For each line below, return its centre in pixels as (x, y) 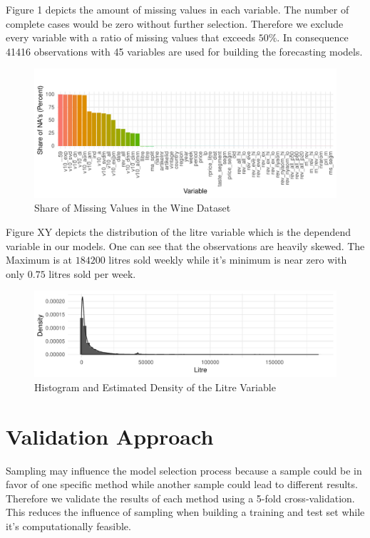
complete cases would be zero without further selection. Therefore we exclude (175, 23)
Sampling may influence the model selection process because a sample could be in (184, 470)
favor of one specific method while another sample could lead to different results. (182, 484)
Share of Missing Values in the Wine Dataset (133, 208)
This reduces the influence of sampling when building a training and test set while (185, 512)
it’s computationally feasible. (68, 526)
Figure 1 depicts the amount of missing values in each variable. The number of (178, 9)
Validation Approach (110, 436)
